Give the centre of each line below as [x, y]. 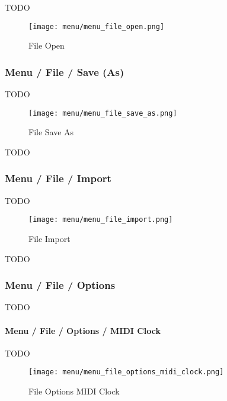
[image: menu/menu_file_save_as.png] [103, 113]
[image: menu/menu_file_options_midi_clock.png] [126, 372]
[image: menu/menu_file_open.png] [97, 26]
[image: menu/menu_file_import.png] [101, 220]
